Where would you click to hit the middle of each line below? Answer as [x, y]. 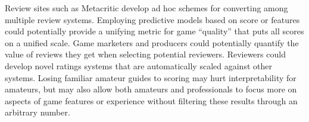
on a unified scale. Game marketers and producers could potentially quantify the [152, 42]
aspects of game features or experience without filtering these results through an [151, 100]
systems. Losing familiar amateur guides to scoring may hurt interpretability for [151, 77]
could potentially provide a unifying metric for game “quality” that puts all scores [154, 31]
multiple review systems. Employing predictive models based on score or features [152, 19]
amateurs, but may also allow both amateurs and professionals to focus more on [151, 89]
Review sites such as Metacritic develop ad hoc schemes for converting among [146, 8]
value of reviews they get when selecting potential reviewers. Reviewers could [145, 54]
